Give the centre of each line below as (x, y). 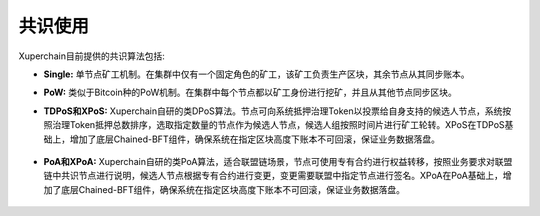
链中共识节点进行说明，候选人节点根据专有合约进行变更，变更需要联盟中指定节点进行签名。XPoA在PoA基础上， (273, 176)
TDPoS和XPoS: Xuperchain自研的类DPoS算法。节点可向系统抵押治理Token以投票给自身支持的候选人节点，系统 (273, 111)
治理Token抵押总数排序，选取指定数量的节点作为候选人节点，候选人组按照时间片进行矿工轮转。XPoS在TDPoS (278, 125)
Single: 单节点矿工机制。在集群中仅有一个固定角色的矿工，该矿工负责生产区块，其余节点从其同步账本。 (256, 74)
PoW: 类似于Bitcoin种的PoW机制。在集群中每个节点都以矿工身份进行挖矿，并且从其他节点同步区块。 (250, 92)
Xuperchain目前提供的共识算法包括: (91, 56)
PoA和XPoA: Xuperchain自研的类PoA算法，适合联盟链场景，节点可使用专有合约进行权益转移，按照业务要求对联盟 (278, 161)
